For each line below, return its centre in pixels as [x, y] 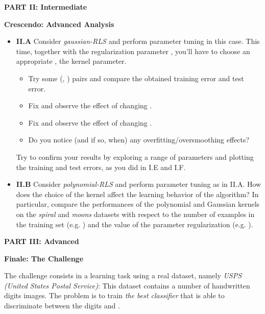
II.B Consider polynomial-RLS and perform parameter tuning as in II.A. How [139, 184]
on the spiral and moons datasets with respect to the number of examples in [135, 214]
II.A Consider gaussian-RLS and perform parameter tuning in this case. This [138, 41]
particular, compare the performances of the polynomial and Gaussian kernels [138, 204]
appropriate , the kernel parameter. [71, 61]
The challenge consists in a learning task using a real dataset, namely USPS [123, 275]
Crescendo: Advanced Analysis [59, 24]
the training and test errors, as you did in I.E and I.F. [101, 167]
